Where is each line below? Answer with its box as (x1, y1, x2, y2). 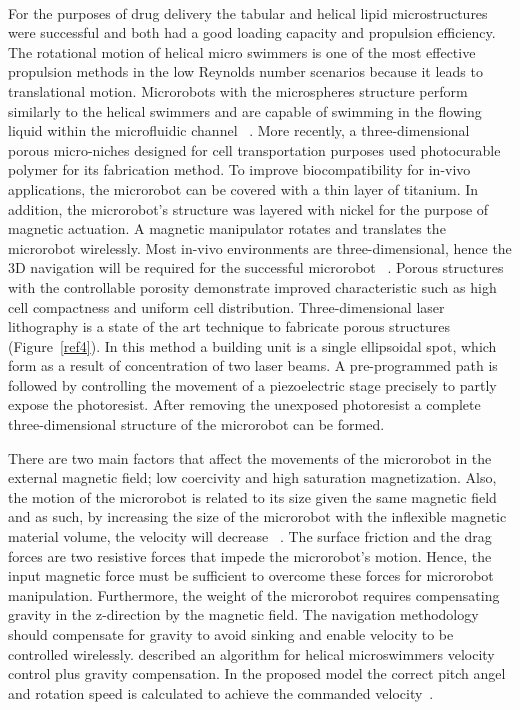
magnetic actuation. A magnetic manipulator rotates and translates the (8, 218, 446, 239)
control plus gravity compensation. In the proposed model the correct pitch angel (8, 663, 506, 684)
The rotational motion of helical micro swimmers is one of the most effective (8, 41, 476, 62)
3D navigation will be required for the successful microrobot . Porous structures (8, 257, 504, 278)
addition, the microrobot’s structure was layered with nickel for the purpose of (8, 198, 489, 219)
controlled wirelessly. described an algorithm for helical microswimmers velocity (8, 643, 495, 664)
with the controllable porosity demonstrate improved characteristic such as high (8, 276, 497, 297)
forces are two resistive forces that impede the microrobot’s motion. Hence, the (8, 545, 492, 566)
